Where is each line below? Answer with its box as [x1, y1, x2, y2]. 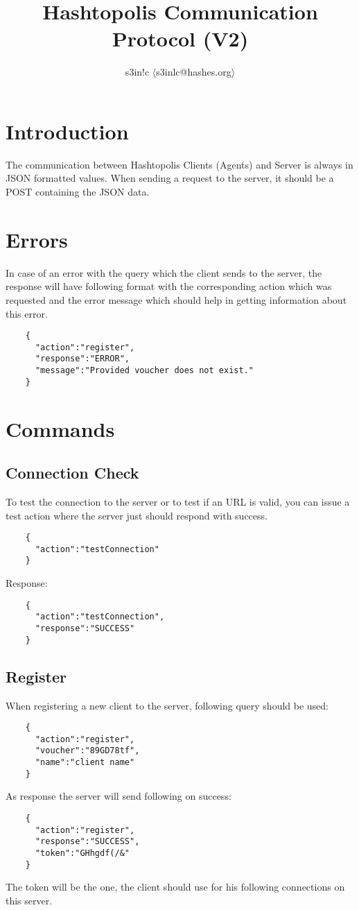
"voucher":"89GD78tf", [35, 746, 140, 756]
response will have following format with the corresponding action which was [6, 279, 332, 293]
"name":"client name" [35, 757, 135, 768]
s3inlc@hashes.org [156, 65, 231, 79]
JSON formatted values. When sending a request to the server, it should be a [6, 171, 334, 185]
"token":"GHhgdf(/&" [35, 848, 130, 858]
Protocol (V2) [112, 24, 249, 53]
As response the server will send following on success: [6, 789, 231, 803]
